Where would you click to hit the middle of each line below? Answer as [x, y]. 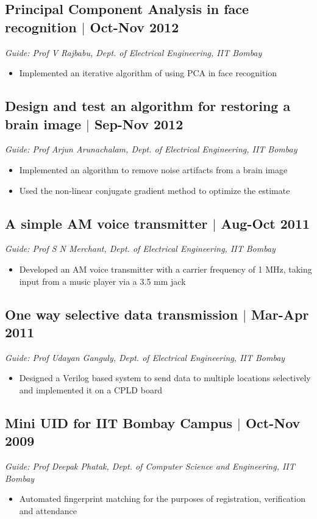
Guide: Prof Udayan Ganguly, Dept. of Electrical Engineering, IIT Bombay [145, 357]
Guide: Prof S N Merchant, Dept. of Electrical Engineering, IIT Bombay [140, 249]
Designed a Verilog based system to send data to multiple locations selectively [165, 378]
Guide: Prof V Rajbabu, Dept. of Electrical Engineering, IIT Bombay [134, 52]
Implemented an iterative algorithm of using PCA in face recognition [148, 73]
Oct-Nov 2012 [134, 27]
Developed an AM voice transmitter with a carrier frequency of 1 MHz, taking [166, 269]
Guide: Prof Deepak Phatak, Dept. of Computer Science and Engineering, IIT [150, 466]
